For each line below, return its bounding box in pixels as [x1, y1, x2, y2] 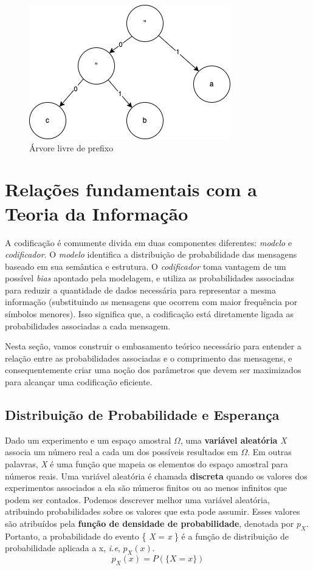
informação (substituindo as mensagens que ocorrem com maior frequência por [5, 295, 298, 308]
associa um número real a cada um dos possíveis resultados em [5, 445, 238, 458]
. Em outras [247, 445, 292, 458]
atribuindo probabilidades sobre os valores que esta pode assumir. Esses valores [5, 505, 300, 518]
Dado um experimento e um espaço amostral [5, 433, 171, 446]
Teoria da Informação [5, 201, 188, 225]
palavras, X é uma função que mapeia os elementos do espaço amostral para [5, 458, 288, 470]
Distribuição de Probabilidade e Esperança [5, 405, 280, 424]
